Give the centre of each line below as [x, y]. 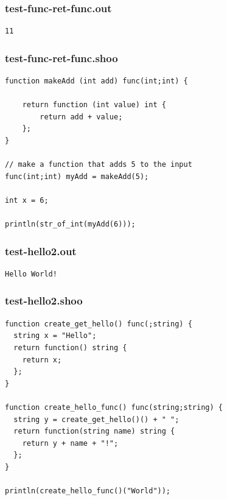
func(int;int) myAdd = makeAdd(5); [77, 176]
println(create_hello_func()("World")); [88, 491]
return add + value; [81, 117]
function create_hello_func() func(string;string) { [114, 407]
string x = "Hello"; [55, 336]
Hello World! [31, 274]
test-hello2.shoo [44, 301]
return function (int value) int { [94, 105]
